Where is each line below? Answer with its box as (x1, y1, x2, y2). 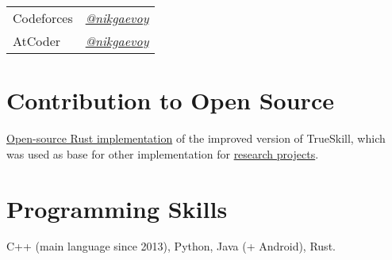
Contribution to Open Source (6, 84, 334, 117)
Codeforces (13, 9, 73, 27)
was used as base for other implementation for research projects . (6, 145, 319, 162)
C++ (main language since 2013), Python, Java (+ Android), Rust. (6, 238, 336, 254)
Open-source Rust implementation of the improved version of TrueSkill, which (6, 130, 386, 147)
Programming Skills (6, 192, 228, 224)
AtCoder (13, 32, 61, 50)
